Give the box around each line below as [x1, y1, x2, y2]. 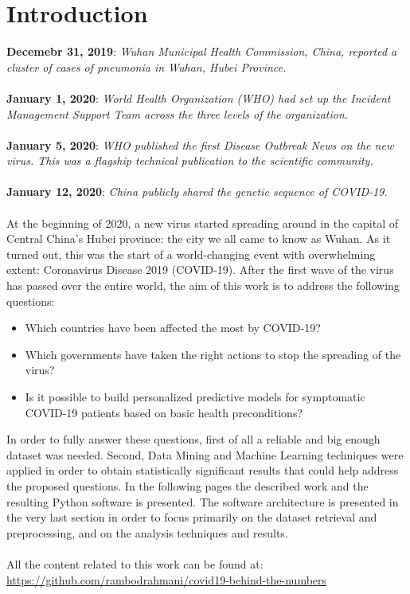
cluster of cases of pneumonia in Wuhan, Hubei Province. [6, 58, 287, 75]
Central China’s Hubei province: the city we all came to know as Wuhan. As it [6, 230, 391, 247]
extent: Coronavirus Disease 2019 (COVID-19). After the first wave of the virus [6, 261, 394, 278]
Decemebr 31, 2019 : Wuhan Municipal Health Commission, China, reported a [6, 43, 397, 60]
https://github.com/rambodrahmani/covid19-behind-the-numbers [6, 571, 327, 588]
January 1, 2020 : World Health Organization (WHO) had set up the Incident [6, 89, 391, 106]
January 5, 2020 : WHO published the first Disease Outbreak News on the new [6, 136, 394, 153]
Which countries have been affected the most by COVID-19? [25, 319, 321, 336]
